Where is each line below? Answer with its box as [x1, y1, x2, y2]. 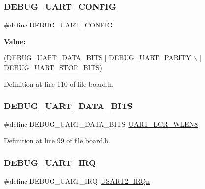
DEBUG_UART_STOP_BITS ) [4, 62, 102, 72]
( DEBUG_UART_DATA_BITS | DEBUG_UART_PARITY [4, 53, 191, 63]
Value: [4, 36, 26, 46]
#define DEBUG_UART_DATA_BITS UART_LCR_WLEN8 [4, 119, 198, 129]
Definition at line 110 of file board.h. [4, 79, 114, 89]
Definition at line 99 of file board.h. [4, 135, 110, 145]
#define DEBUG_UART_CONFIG [4, 20, 113, 30]
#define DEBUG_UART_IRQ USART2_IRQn [4, 175, 150, 186]
